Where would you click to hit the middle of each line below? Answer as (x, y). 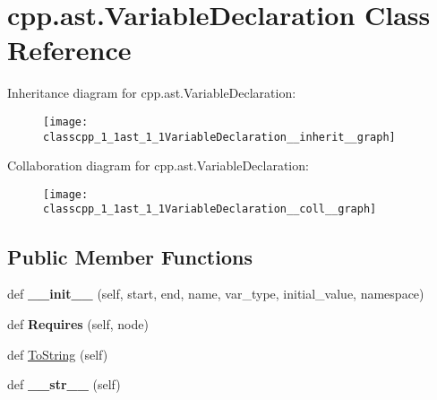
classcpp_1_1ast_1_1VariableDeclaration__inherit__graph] (219, 137)
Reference (69, 50)
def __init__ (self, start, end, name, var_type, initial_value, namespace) (216, 294)
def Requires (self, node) (78, 323)
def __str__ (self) (64, 384)
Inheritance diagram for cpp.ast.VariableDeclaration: (152, 93)
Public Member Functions (130, 256)
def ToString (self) (58, 354)
